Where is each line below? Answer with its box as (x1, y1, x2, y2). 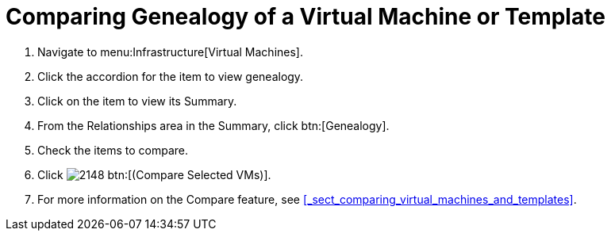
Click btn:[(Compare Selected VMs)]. (37, 167, 271, 182)
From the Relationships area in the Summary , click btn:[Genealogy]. (37, 118, 390, 132)
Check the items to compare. (37, 143, 189, 157)
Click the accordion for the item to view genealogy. (37, 69, 304, 83)
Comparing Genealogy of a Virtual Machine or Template (6, 3, 605, 30)
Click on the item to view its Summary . (37, 94, 237, 108)
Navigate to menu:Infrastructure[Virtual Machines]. (37, 44, 303, 59)
